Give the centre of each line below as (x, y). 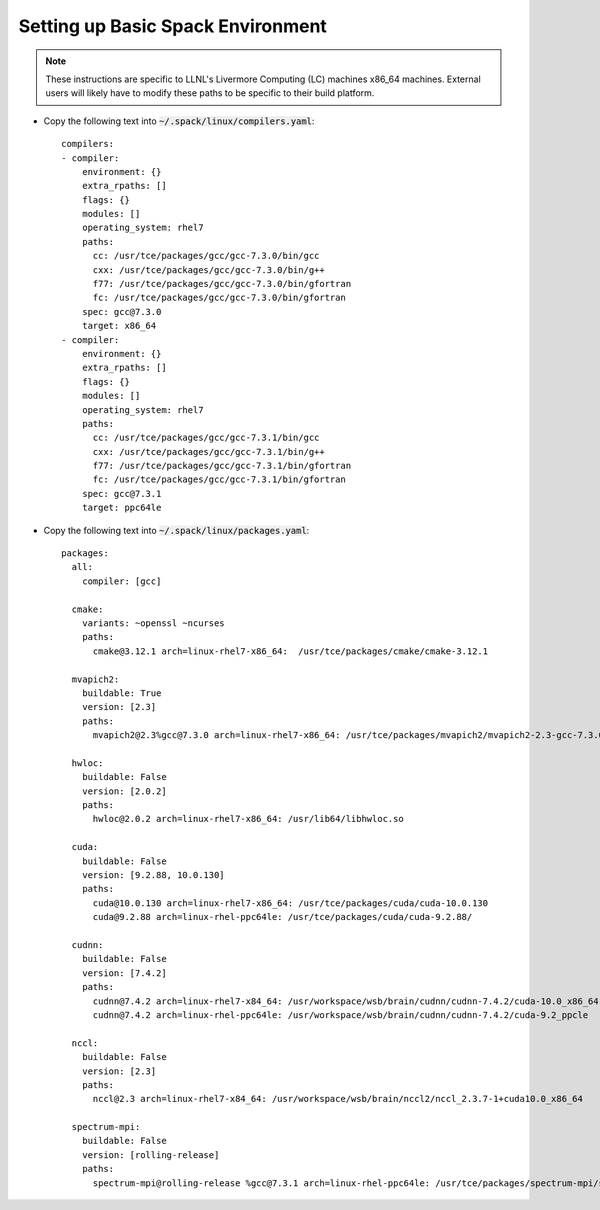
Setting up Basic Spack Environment (172, 26)
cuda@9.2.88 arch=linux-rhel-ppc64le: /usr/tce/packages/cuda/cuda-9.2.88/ (282, 917)
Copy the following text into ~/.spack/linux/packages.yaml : (176, 530)
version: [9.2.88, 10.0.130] (153, 875)
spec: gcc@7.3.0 (121, 311)
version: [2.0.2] (124, 791)
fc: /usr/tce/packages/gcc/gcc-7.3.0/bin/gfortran (219, 298)
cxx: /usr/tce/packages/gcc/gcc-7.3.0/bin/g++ (208, 269)
